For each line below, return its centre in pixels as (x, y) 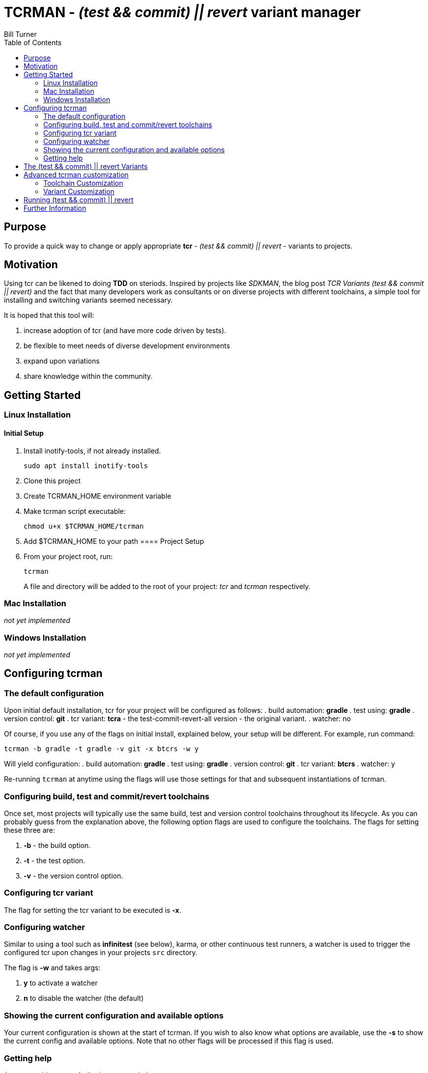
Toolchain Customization (83, 183)
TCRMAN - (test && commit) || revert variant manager (182, 12)
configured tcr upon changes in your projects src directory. (101, 953)
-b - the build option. (57, 845)
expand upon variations (62, 361)
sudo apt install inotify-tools (86, 466)
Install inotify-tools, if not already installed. (92, 451)
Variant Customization (79, 191)
